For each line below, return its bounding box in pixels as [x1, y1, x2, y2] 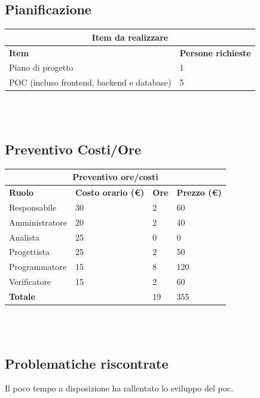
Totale [9, 290, 35, 302]
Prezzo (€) [176, 186, 222, 199]
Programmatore [9, 260, 66, 273]
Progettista [9, 245, 50, 258]
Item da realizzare [91, 31, 169, 43]
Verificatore [9, 275, 51, 288]
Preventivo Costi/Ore [5, 139, 142, 158]
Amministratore [9, 215, 67, 228]
